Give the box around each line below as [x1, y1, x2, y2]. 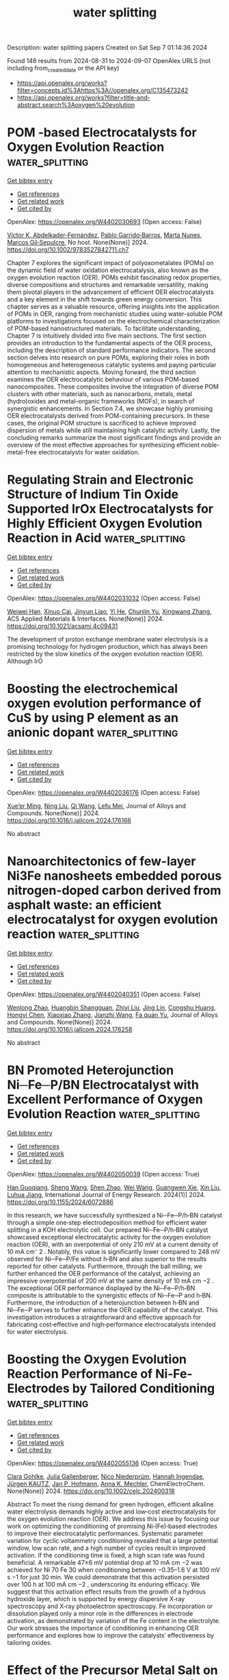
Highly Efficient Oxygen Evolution [7, 516, 203, 532]
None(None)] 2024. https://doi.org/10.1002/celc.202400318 [7, 1487, 175, 1495]
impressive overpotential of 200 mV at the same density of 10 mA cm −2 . [7, 1276, 214, 1285]
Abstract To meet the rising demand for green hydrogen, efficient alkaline [7, 1500, 214, 1508]
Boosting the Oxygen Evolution [7, 1351, 187, 1367]
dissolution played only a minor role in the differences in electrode [7, 1609, 193, 1618]
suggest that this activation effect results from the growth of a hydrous [7, 1588, 206, 1596]
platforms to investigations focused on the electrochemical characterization [7, 317, 220, 325]
